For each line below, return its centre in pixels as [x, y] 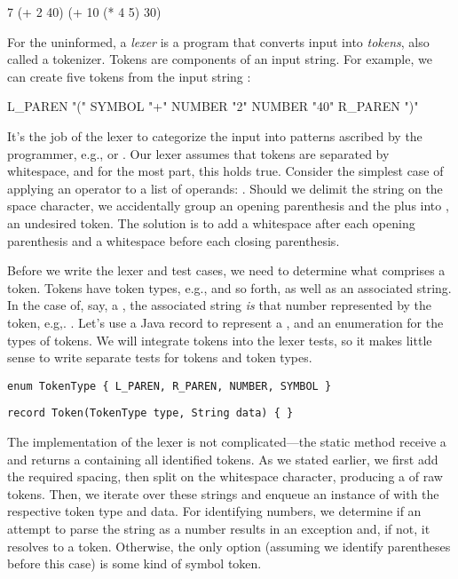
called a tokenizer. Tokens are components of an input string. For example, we [220, 59]
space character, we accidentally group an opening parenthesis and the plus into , [228, 206]
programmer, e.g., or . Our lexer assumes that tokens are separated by [198, 153]
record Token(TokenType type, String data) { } [150, 413]
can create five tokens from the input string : [129, 76]
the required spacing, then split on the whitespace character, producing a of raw [225, 476]
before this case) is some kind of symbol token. [134, 563]
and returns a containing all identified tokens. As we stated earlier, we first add [223, 459]
